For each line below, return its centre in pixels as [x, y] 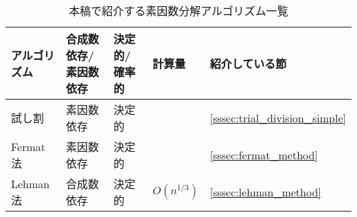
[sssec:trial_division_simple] [278, 117]
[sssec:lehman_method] [265, 192]
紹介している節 [248, 64]
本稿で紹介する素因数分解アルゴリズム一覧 [178, 11]
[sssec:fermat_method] [264, 155]
